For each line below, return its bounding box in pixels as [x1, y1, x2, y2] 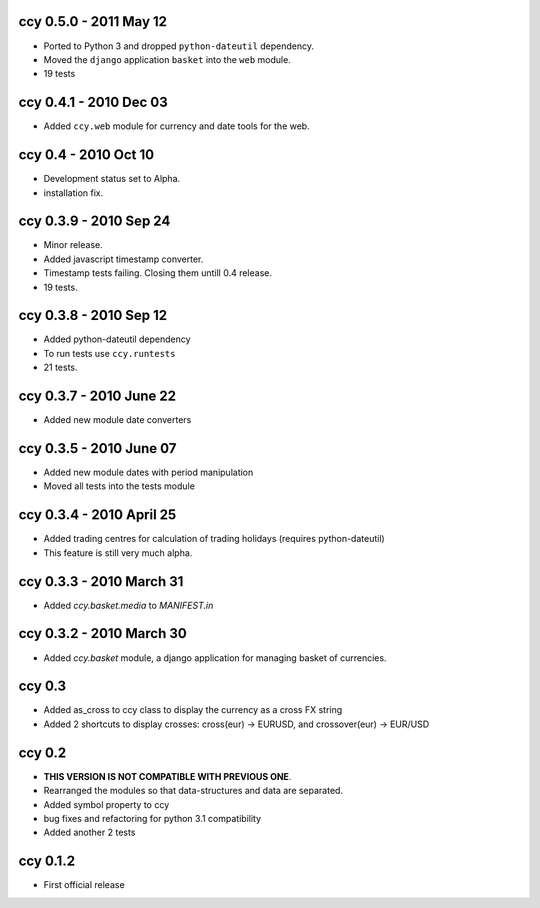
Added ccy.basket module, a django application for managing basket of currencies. [43, 651, 387, 664]
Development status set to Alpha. [43, 173, 181, 185]
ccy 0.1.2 [18, 853, 75, 870]
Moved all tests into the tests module [43, 480, 195, 492]
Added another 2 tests [43, 826, 136, 839]
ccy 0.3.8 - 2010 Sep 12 [18, 307, 168, 324]
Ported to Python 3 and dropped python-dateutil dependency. [43, 40, 315, 52]
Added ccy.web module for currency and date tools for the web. [43, 120, 310, 132]
